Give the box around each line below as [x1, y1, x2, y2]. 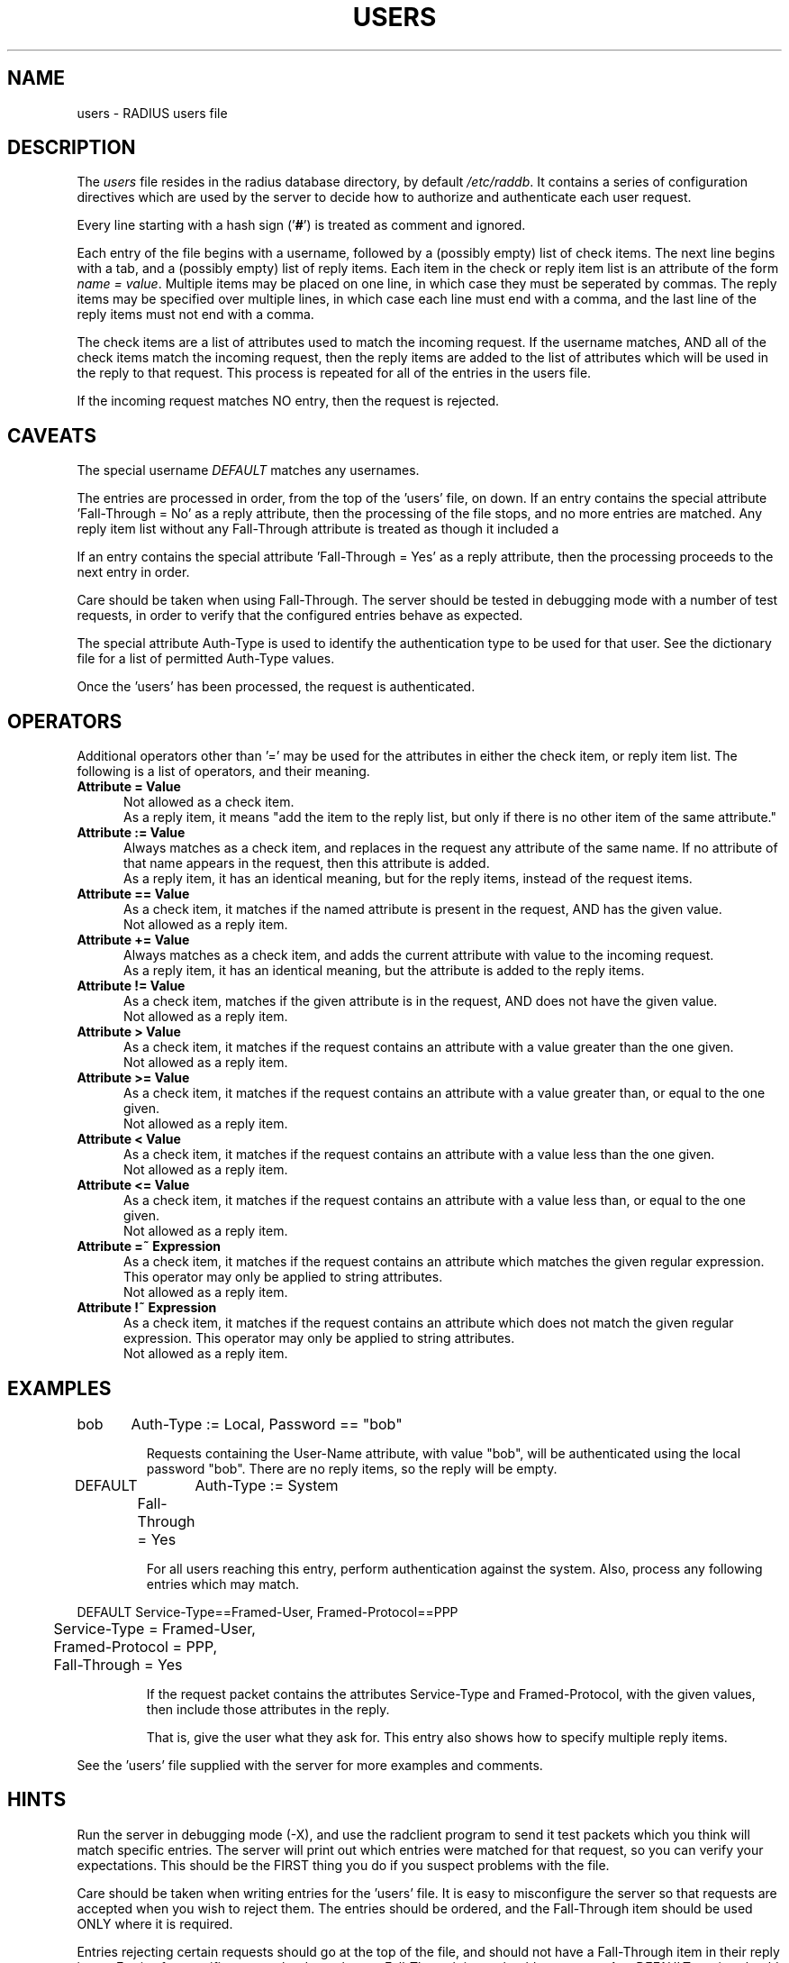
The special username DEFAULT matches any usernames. [77, 462, 420, 479]
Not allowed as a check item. [123, 794, 295, 810]
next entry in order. [77, 564, 190, 580]
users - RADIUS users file [77, 105, 228, 121]
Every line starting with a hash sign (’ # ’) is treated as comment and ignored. [77, 217, 526, 233]
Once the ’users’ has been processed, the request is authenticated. [77, 679, 476, 695]
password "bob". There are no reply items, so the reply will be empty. [146, 1460, 558, 1476]
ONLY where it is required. [77, 1915, 233, 1931]
